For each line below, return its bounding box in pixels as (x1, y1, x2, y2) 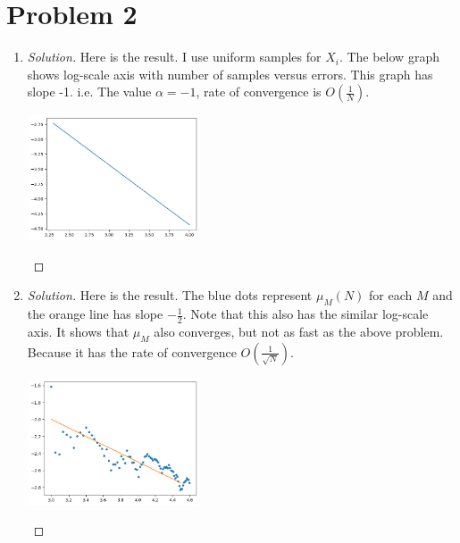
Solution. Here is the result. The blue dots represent (27, 286, 313, 305)
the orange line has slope (27, 305, 163, 323)
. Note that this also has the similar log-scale (182, 305, 429, 323)
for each (369, 286, 413, 305)
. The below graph (339, 47, 439, 66)
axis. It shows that (27, 322, 130, 341)
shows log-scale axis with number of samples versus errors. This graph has (27, 64, 433, 83)
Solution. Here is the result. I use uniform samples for (27, 47, 322, 66)
